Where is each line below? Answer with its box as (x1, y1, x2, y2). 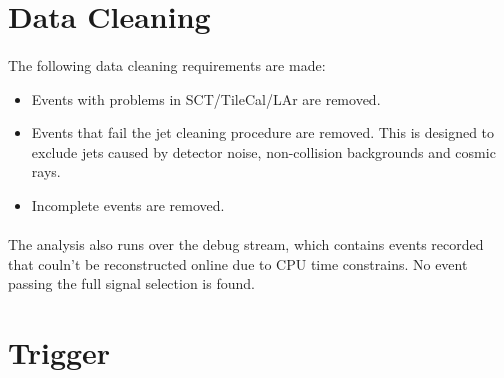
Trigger (8, 332, 111, 373)
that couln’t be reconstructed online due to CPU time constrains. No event (8, 253, 468, 274)
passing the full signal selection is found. (8, 273, 255, 294)
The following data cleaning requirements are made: (8, 54, 326, 75)
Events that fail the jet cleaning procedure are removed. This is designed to (31, 122, 495, 143)
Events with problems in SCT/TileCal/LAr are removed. (31, 88, 381, 109)
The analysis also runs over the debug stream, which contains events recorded (8, 234, 484, 255)
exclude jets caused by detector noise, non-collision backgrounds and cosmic (31, 141, 496, 162)
